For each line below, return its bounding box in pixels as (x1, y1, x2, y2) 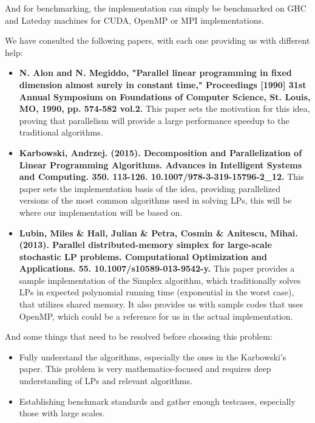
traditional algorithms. (19, 126, 103, 139)
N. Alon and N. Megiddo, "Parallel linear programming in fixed (19, 66, 292, 79)
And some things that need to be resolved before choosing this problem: (5, 330, 273, 343)
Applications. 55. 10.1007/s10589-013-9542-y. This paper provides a (19, 262, 295, 275)
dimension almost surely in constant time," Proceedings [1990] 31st (19, 78, 307, 91)
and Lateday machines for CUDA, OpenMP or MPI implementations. (5, 13, 264, 26)
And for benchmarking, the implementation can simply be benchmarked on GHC (5, 2, 307, 14)
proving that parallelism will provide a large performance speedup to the (19, 114, 290, 126)
